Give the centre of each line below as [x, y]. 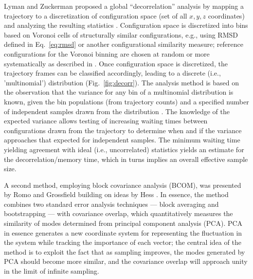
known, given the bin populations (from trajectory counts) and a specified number [126, 101]
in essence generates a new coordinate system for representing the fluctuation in [123, 232]
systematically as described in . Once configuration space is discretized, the [116, 63]
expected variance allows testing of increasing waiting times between [106, 121]
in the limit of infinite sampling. [52, 271]
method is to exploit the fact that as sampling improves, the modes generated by [125, 251]
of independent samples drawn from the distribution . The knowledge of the [117, 111]
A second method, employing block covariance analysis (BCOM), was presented [123, 185]
